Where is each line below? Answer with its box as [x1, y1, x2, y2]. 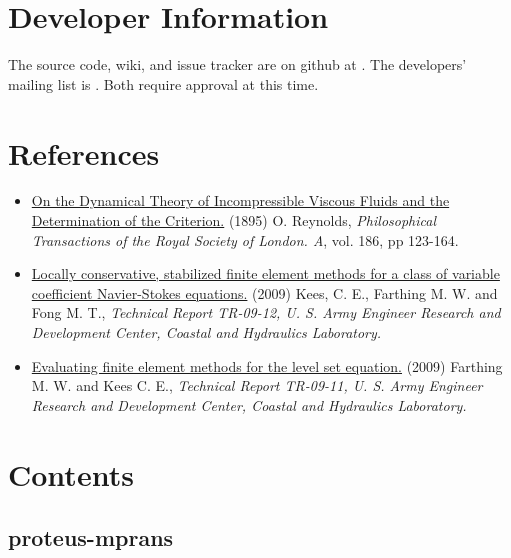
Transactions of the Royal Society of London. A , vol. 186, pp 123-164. [31, 229, 459, 250]
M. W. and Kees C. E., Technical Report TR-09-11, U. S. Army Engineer [31, 375, 483, 396]
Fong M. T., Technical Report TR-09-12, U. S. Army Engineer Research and [31, 302, 501, 323]
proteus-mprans [8, 522, 174, 553]
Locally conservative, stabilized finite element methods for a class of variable [31, 263, 500, 284]
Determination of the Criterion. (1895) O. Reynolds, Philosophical [31, 210, 436, 231]
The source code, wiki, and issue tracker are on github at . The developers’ [8, 54, 467, 75]
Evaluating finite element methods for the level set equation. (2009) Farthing [31, 355, 503, 376]
